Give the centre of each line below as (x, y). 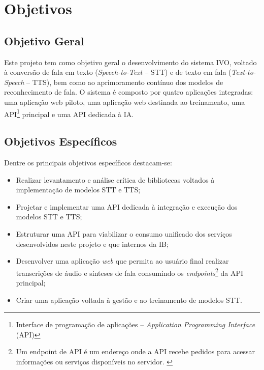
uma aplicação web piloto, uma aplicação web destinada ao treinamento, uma (125, 102)
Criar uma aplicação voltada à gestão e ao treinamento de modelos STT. (129, 300)
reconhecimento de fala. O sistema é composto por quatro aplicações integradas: (129, 92)
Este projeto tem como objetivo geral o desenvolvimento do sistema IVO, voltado (130, 62)
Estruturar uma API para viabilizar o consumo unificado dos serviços (124, 233)
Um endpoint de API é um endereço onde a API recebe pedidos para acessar (135, 351)
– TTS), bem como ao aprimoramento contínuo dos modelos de (125, 82)
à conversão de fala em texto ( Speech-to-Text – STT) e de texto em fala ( (118, 72)
